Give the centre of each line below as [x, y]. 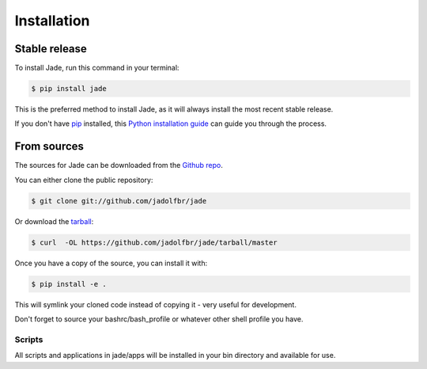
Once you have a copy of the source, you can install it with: [111, 263]
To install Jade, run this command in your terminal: [97, 68]
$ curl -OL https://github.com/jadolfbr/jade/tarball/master [154, 242]
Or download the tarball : [54, 221]
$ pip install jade [69, 89]
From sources [49, 146]
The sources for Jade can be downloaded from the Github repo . [119, 165]
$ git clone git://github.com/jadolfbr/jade [119, 201]
